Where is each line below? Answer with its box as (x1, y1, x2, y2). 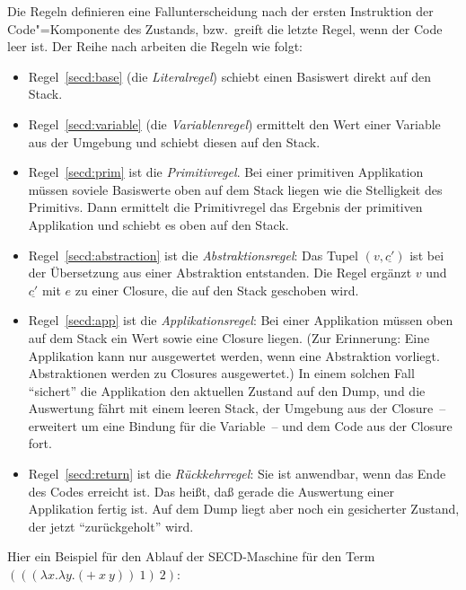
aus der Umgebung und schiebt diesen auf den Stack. (28, 132, 321, 151)
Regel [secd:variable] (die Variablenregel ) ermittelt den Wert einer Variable (28, 114, 441, 133)
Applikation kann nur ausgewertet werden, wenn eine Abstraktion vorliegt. (28, 346, 440, 365)
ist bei (409, 245, 444, 264)
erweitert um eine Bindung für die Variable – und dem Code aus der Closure (28, 416, 453, 435)
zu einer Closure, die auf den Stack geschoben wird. (75, 280, 359, 299)
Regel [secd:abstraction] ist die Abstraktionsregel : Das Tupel (28, 245, 358, 264)
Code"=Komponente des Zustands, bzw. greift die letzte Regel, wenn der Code (7, 19, 443, 38)
